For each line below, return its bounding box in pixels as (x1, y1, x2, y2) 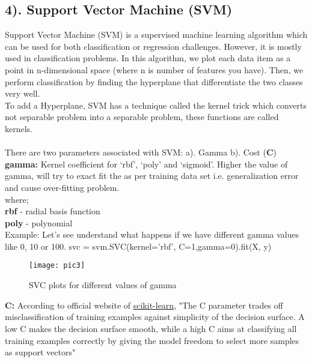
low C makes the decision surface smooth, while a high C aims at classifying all (5, 322, 297, 334)
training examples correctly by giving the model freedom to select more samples (5, 334, 299, 346)
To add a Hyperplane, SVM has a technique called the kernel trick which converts (5, 98, 307, 111)
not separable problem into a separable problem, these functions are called (5, 110, 279, 123)
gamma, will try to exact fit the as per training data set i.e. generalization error (5, 169, 299, 182)
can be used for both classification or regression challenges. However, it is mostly (5, 40, 302, 52)
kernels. (5, 122, 33, 134)
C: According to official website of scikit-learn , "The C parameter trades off (5, 298, 283, 311)
